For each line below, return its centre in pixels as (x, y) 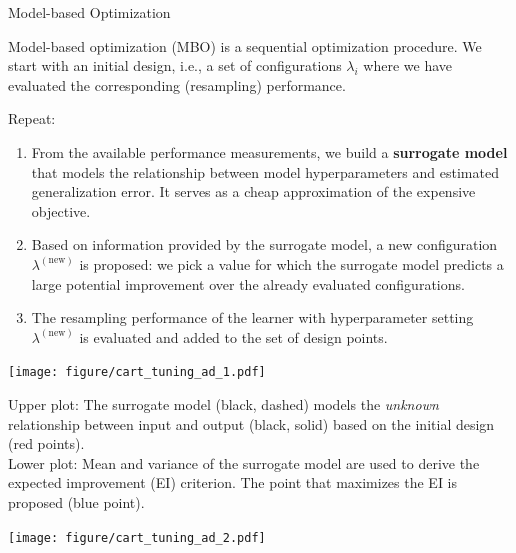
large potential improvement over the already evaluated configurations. (248, 283)
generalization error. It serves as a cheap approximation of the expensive (253, 191)
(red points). (46, 443)
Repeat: (32, 118)
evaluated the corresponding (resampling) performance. (177, 84)
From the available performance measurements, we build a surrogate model (269, 151)
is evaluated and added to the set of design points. (233, 336)
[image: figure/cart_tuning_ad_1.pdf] (137, 372)
